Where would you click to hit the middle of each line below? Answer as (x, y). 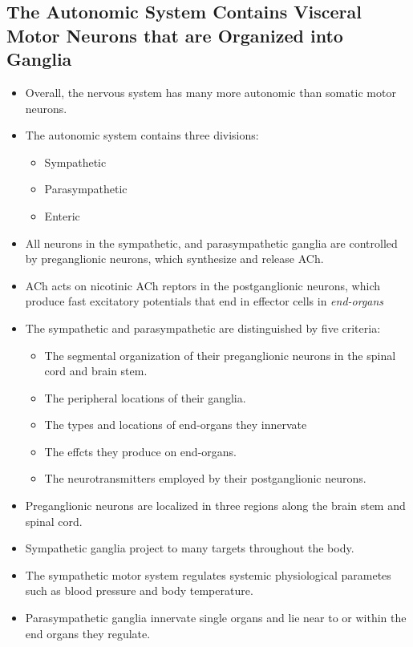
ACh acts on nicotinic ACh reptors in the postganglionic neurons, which (203, 285)
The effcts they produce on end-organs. (140, 451)
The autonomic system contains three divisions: (142, 135)
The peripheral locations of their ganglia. (145, 397)
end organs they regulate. (88, 633)
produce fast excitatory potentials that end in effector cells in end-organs (204, 301)
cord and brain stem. (96, 371)
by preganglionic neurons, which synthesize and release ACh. (174, 259)
